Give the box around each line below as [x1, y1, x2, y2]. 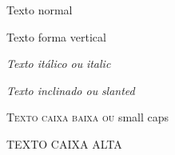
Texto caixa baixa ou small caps [6, 109, 169, 125]
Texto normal [6, 2, 73, 18]
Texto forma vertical [6, 28, 106, 45]
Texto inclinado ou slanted [6, 81, 135, 98]
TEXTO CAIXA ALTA [6, 135, 122, 152]
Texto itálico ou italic [6, 55, 111, 72]
